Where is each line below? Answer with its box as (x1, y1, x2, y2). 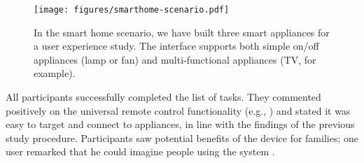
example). (34, 66, 76, 80)
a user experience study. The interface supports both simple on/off (34, 38, 319, 53)
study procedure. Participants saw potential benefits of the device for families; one (6, 130, 358, 145)
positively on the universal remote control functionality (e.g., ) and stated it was (6, 103, 351, 118)
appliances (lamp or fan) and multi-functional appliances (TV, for (34, 52, 316, 66)
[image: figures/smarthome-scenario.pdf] (34, 5, 230, 15)
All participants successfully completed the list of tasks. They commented (6, 90, 321, 104)
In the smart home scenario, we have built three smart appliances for (34, 24, 330, 39)
